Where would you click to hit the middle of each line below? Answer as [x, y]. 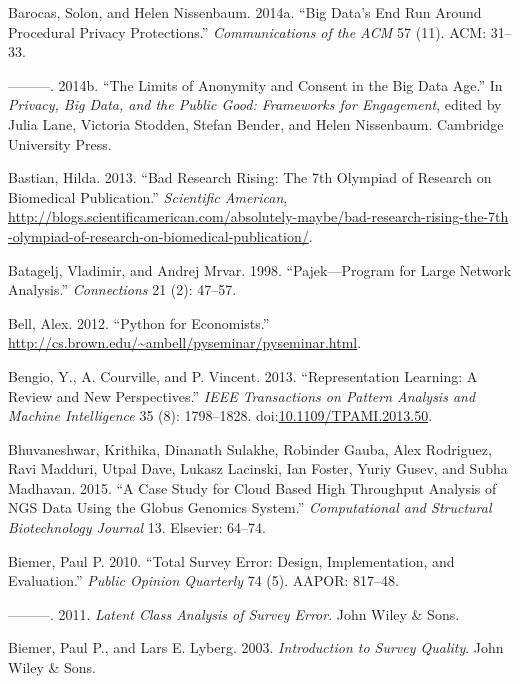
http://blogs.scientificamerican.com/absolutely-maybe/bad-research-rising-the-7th [258, 216]
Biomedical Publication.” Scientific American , [148, 196]
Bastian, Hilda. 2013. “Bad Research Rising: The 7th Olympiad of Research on [250, 177]
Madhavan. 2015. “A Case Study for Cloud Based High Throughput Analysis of [252, 487]
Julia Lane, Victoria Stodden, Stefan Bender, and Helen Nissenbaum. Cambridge [256, 123]
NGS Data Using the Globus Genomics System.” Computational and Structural [250, 507]
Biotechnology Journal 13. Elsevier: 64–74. [137, 527]
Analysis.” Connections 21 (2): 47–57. [122, 289]
